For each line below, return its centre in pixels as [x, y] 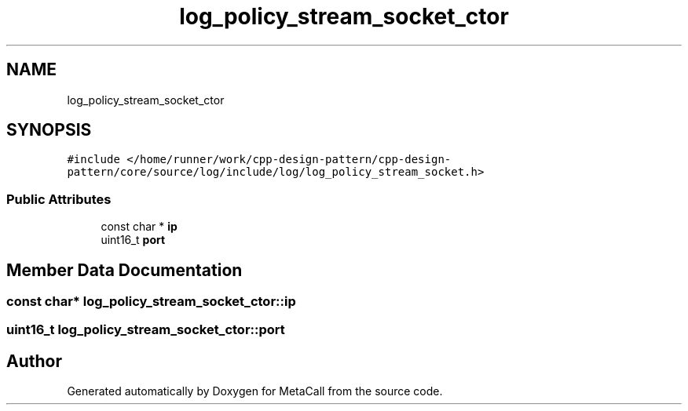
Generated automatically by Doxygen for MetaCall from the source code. [255, 391]
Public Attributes [59, 199]
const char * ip [139, 227]
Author [34, 361]
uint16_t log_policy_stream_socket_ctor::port [146, 330]
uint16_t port [133, 240]
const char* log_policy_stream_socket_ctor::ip [151, 302]
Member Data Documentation [124, 270]
